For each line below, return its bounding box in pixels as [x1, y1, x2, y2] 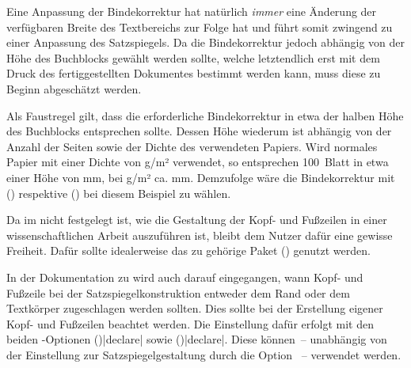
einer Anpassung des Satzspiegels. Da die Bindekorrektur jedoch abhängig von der [6, 34, 405, 51]
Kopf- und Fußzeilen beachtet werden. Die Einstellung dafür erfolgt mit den [6, 315, 374, 332]
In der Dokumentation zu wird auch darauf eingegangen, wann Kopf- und [6, 268, 363, 285]
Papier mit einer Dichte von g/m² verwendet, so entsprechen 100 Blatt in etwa [6, 154, 389, 170]
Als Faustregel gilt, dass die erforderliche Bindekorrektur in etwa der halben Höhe [6, 107, 404, 123]
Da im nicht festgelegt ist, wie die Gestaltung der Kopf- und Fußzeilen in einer [6, 211, 387, 228]
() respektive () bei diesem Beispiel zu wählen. [6, 184, 231, 201]
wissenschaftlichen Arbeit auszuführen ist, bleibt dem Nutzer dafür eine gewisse [6, 226, 393, 243]
